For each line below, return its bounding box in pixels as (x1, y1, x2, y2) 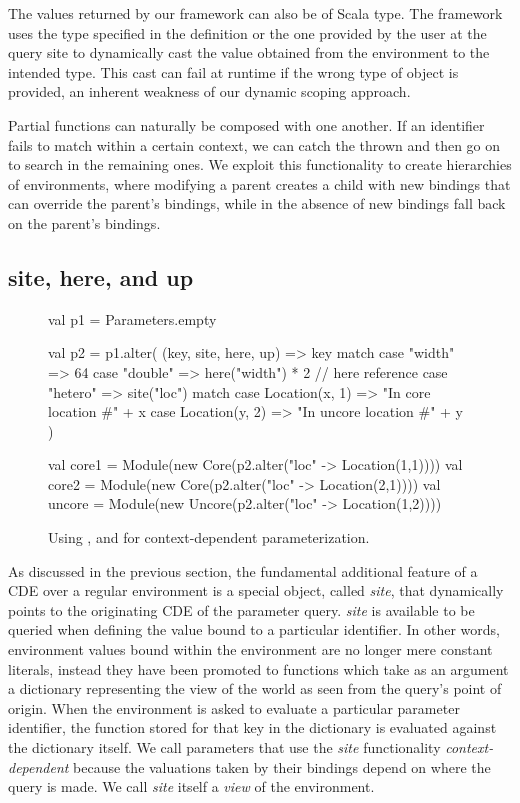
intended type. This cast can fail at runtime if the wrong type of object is (8, 61, 459, 82)
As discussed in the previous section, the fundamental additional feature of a (8, 560, 478, 581)
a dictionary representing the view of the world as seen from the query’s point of (8, 678, 502, 699)
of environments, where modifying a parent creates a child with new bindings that (8, 173, 511, 194)
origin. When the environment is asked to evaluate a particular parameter (8, 697, 460, 718)
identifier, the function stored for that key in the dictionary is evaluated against (8, 717, 497, 738)
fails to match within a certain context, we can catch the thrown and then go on (8, 134, 501, 155)
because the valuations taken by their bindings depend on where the (73, 756, 491, 777)
